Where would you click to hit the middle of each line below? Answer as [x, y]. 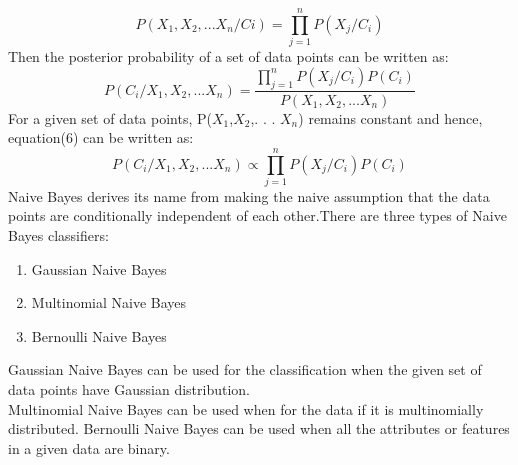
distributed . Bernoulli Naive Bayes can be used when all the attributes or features [259, 428]
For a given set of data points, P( [110, 117]
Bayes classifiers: [58, 235]
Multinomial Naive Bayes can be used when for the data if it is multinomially [246, 408]
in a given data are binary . [89, 447]
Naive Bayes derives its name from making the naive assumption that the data [249, 195]
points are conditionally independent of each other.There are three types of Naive [257, 215]
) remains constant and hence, [390, 117]
